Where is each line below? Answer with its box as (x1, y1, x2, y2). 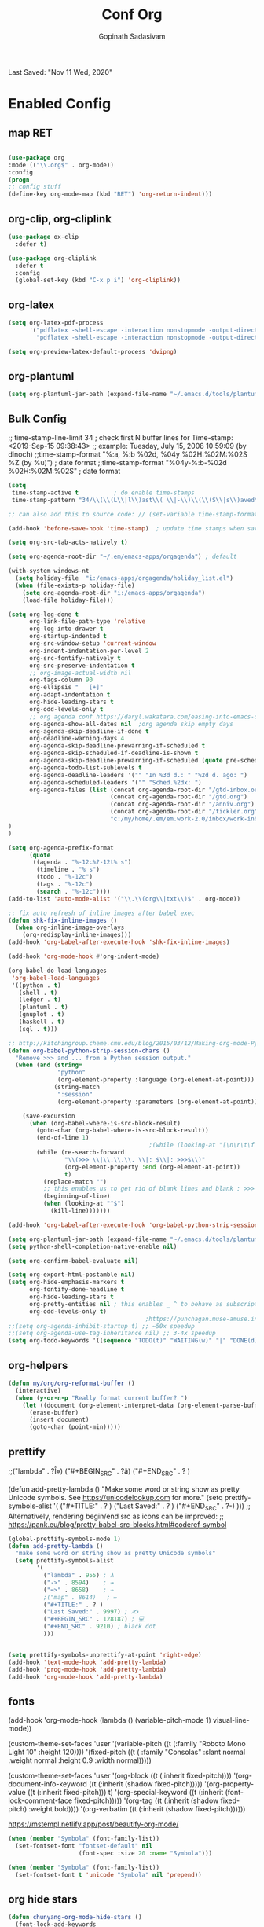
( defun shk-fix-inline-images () (8, 916, 118, 924)
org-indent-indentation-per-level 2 (28, 647, 149, 655)
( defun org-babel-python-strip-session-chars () (8, 1047, 170, 1055)
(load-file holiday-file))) (22, 596, 114, 604)
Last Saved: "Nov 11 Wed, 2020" (8, 67, 112, 76)
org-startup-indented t (28, 633, 108, 640)
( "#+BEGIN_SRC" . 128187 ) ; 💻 (42, 1615, 145, 1624)
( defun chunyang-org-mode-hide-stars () (8, 1914, 143, 1921)
